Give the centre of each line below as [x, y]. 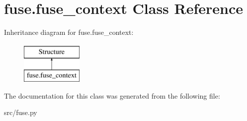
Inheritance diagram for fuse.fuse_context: [69, 32]
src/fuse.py [21, 112]
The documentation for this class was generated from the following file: [112, 95]
